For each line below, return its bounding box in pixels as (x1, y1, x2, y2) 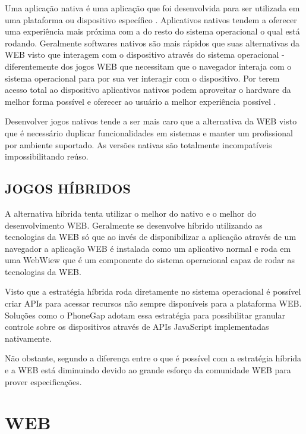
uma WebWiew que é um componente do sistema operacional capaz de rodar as (5, 254, 295, 266)
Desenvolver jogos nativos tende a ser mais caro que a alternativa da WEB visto (5, 115, 297, 127)
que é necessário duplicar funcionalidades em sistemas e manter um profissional (5, 126, 293, 139)
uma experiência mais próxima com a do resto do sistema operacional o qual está (5, 25, 300, 38)
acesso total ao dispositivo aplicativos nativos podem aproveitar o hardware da (5, 83, 291, 96)
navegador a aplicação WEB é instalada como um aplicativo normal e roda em (5, 242, 291, 254)
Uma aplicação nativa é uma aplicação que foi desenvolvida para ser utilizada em (5, 2, 300, 14)
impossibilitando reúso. (5, 150, 89, 163)
